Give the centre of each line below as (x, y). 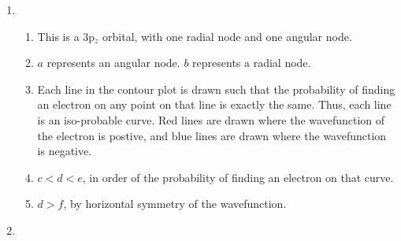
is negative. (65, 151)
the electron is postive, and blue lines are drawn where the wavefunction (212, 135)
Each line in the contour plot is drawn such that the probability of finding (216, 89)
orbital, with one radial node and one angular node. (227, 36)
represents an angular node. (113, 63)
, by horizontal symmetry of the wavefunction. (175, 204)
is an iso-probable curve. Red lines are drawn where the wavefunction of (211, 119)
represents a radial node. (252, 63)
